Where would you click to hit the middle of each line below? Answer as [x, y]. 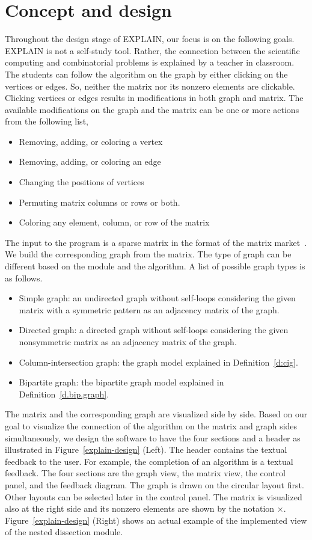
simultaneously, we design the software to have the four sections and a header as [153, 437]
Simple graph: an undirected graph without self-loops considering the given [157, 298]
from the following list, [47, 121]
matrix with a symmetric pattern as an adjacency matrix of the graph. [149, 309]
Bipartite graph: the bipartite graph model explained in [121, 382]
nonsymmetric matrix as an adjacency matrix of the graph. [128, 342]
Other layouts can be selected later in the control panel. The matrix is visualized [154, 496]
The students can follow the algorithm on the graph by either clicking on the [146, 74]
